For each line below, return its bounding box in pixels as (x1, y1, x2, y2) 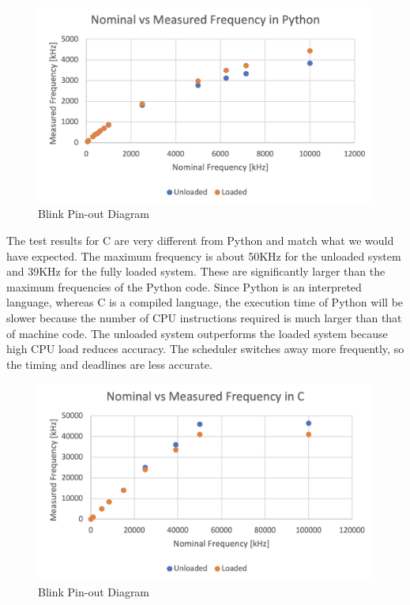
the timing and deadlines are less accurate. (6, 355, 213, 372)
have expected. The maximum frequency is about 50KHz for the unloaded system (6, 247, 401, 264)
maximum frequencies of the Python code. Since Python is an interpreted (6, 278, 362, 295)
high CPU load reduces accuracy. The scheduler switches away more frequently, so (6, 340, 404, 357)
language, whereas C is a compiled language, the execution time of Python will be (6, 294, 404, 310)
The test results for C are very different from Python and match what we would (6, 232, 394, 249)
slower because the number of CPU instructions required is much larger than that (6, 310, 402, 325)
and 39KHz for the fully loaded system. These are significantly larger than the (6, 263, 386, 280)
